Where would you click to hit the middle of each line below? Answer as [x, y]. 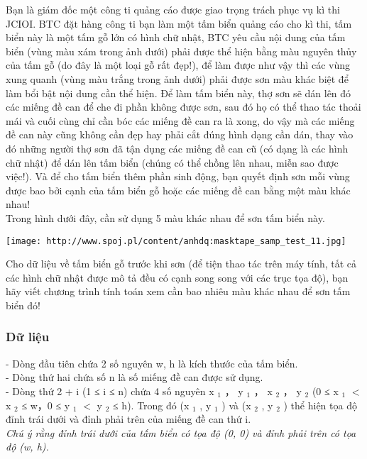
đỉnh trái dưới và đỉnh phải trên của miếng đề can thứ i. [128, 419]
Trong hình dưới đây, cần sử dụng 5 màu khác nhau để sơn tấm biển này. [165, 217]
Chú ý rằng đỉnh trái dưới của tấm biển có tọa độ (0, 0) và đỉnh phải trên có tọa [181, 432]
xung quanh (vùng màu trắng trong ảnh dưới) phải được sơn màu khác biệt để [177, 78]
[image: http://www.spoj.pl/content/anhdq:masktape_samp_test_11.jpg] [176, 241]
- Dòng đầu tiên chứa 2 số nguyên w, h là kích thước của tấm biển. [152, 363]
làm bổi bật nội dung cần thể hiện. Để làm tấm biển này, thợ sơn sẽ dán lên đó [179, 93]
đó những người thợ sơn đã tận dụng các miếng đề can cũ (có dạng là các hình [177, 148]
